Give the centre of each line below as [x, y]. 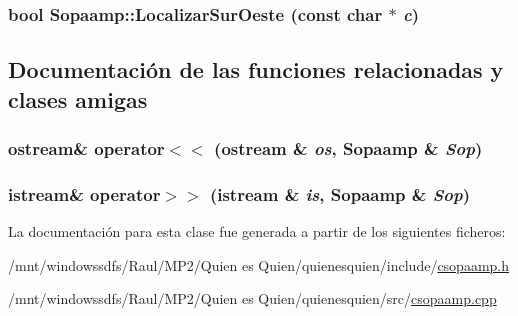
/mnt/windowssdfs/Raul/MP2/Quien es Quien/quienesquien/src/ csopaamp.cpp [252, 298]
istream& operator [84, 193]
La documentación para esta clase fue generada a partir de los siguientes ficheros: [257, 231]
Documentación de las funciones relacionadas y [256, 69]
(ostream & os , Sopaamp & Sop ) [348, 147]
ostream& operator [86, 147]
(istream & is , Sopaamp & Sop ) [340, 193]
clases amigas [78, 98]
